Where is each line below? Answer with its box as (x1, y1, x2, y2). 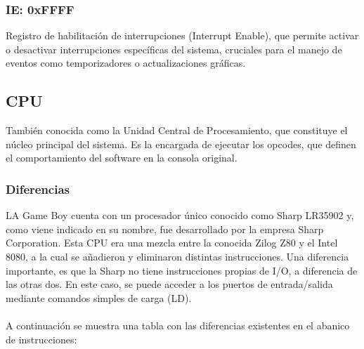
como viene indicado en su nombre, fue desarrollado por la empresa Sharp (6, 221, 324, 236)
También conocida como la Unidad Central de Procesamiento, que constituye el (6, 123, 348, 138)
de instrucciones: (6, 331, 77, 346)
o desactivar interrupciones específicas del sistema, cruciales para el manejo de (6, 41, 342, 56)
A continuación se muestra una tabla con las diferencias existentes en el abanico (6, 317, 350, 332)
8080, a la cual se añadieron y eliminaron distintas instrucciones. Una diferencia (6, 249, 349, 263)
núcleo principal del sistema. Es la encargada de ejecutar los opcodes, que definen (6, 136, 356, 151)
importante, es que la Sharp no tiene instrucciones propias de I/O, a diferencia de (6, 263, 358, 277)
